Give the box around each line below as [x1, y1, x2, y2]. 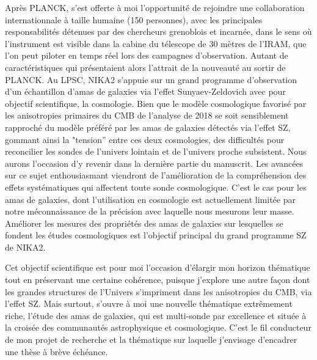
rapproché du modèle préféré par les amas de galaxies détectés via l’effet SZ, [5, 120, 291, 133]
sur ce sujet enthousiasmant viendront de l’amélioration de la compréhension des [5, 169, 307, 182]
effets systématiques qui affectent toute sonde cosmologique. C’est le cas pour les [5, 180, 307, 193]
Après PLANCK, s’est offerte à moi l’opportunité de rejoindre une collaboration [5, 1, 305, 13]
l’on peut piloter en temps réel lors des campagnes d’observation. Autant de [5, 49, 288, 62]
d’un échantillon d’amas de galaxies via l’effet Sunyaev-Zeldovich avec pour [5, 85, 286, 98]
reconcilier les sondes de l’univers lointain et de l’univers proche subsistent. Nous [5, 145, 307, 158]
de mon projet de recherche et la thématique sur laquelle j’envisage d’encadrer [5, 333, 297, 346]
